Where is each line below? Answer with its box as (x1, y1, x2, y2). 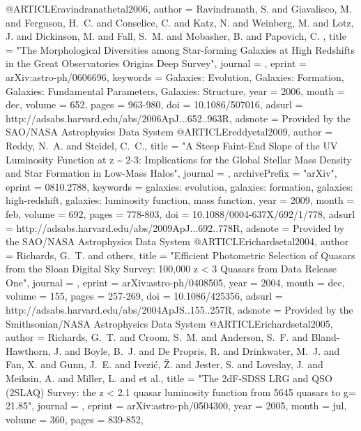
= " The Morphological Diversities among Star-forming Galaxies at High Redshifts (6, 42, 355, 57)
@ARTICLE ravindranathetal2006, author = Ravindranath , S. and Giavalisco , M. (6, 1, 352, 15)
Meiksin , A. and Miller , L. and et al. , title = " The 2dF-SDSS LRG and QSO (6, 371, 332, 386)
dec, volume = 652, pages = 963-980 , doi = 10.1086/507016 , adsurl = (6, 97, 303, 112)
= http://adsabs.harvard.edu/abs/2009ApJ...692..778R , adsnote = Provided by (6, 220, 345, 235)
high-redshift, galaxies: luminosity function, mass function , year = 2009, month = (6, 193, 355, 207)
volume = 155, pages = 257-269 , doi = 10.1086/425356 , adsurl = (6, 288, 283, 303)
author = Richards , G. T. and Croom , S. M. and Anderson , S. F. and (6, 330, 308, 344)
